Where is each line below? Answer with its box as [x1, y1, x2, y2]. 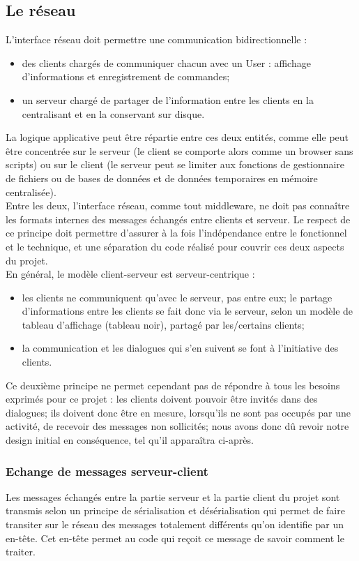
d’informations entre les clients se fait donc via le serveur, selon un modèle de [22, 304, 353, 318]
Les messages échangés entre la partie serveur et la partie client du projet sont [6, 489, 340, 504]
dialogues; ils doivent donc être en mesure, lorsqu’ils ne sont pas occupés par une [6, 405, 351, 419]
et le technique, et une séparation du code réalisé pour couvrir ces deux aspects [6, 239, 344, 253]
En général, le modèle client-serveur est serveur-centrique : [6, 267, 255, 281]
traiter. [6, 544, 36, 559]
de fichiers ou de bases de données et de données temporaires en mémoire [6, 170, 318, 185]
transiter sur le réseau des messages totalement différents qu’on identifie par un [6, 517, 344, 532]
